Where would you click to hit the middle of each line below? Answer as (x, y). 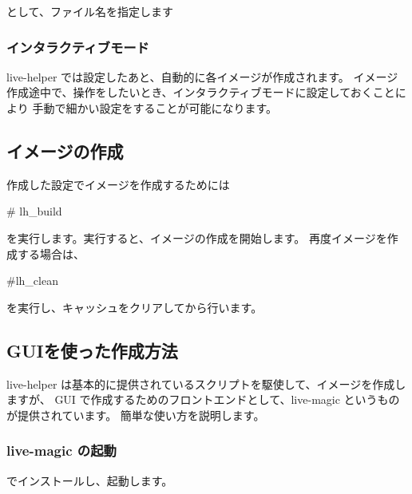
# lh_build (34, 211)
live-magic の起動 (61, 451)
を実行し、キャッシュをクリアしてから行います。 (135, 307)
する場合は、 (51, 253)
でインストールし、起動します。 (90, 480)
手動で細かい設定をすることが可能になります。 (154, 108)
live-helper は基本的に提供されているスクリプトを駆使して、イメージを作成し (206, 383)
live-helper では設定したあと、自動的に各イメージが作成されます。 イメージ (202, 76)
